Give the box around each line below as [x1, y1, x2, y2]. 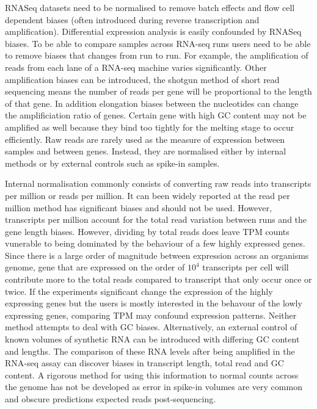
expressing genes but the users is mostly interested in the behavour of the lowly [5, 297, 302, 309]
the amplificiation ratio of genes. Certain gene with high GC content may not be [5, 109, 307, 121]
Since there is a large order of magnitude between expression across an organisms [5, 248, 309, 261]
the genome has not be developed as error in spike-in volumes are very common [5, 380, 302, 393]
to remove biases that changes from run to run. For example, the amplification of [5, 49, 308, 62]
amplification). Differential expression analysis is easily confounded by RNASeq [5, 25, 302, 38]
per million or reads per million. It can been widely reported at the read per [5, 189, 290, 201]
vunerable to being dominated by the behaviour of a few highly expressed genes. [5, 237, 305, 250]
